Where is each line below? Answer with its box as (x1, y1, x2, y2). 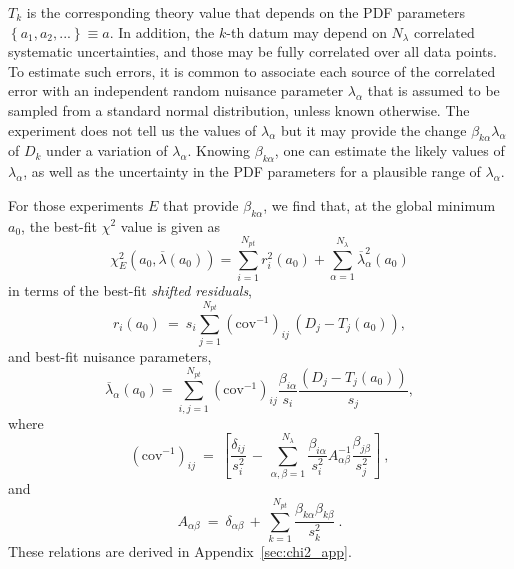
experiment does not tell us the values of (8, 119, 257, 140)
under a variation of (46, 140, 168, 161)
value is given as (120, 215, 221, 236)
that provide (163, 194, 239, 215)
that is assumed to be (367, 80, 500, 101)
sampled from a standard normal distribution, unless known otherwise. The (8, 99, 470, 120)
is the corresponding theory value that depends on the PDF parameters (26, 2, 465, 22)
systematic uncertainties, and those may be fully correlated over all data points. (8, 41, 497, 62)
